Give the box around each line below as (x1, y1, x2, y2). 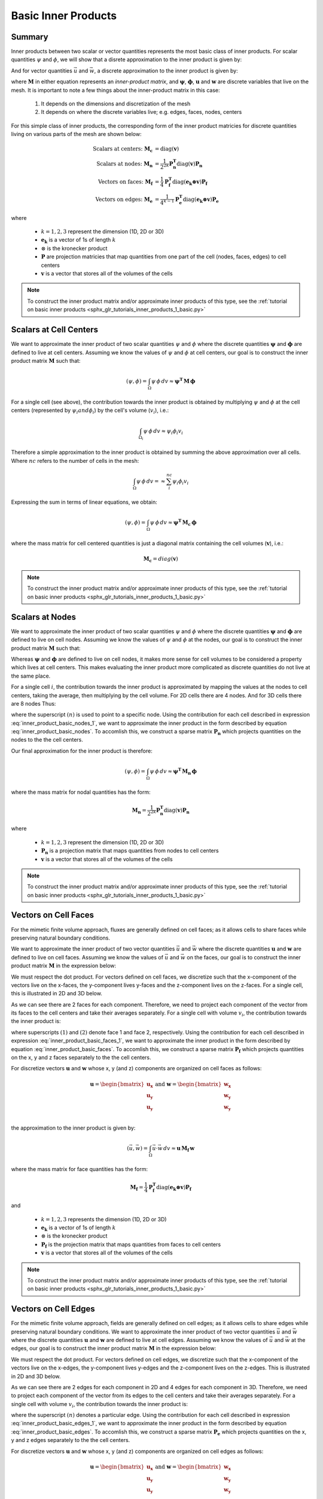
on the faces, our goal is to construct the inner (186, 953, 301, 961)
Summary (11, 32, 48, 42)
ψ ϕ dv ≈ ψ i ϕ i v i (143, 428, 184, 436)
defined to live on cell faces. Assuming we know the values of (11, 953, 164, 961)
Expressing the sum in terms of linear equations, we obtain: (11, 498, 158, 505)
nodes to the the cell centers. (11, 736, 84, 744)
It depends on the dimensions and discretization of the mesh (41, 100, 191, 107)
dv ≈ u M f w (163, 1145, 195, 1153)
